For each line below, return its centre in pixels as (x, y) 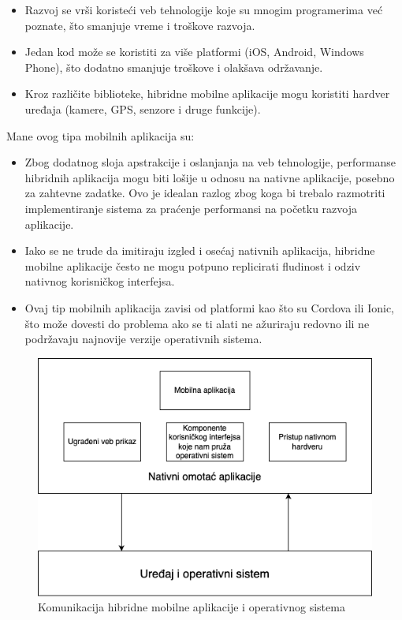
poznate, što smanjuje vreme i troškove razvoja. (140, 25)
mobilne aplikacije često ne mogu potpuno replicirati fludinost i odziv (193, 265)
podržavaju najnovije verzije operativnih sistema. (143, 339)
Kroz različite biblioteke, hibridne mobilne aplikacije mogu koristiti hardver (207, 93)
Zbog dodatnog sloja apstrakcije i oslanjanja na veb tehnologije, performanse (210, 162)
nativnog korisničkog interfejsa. (100, 281)
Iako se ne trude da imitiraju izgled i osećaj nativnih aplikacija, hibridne (200, 250)
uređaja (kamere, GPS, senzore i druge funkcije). (143, 108)
